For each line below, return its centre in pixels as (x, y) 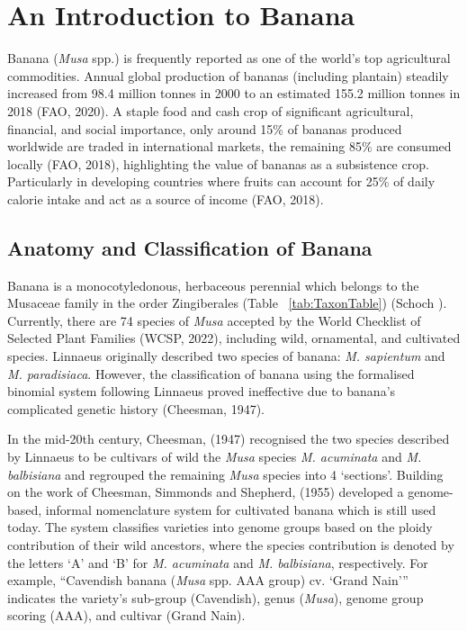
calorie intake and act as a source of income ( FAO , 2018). (166, 198)
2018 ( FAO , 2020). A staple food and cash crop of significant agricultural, (211, 110)
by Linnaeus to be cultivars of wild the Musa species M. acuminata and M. (215, 457)
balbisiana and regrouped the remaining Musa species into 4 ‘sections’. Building (225, 474)
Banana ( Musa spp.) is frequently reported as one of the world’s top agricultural (229, 58)
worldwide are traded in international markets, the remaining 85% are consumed (229, 146)
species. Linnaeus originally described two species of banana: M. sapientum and (226, 356)
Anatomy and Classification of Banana (190, 247)
